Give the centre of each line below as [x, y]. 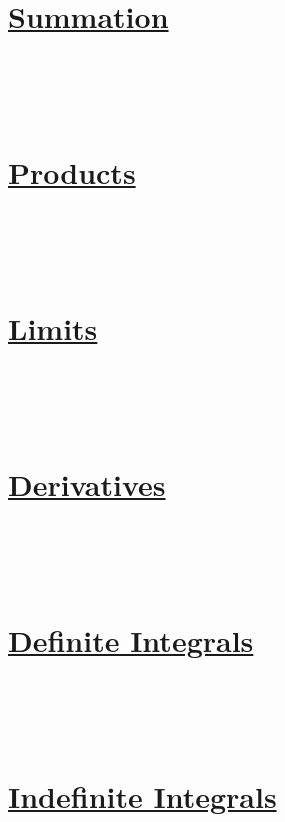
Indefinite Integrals [142, 795]
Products [72, 172]
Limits [53, 328]
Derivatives [87, 483]
